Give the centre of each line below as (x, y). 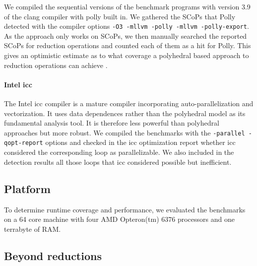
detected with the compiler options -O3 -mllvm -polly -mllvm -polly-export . (127, 26)
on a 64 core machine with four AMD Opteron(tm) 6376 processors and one (119, 219)
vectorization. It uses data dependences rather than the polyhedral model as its (125, 113)
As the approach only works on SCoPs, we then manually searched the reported (126, 35)
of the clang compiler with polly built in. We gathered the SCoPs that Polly (120, 16)
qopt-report (24, 143)
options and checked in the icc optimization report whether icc (140, 142)
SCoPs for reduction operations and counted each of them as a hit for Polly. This (128, 45)
